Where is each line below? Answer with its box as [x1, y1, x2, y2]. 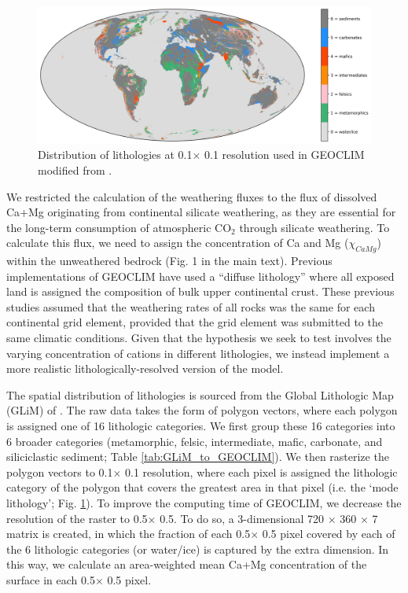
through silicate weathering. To [239, 219, 390, 235]
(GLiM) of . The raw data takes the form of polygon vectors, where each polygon [6, 402, 398, 418]
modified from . [38, 161, 112, 178]
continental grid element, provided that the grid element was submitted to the [6, 314, 383, 330]
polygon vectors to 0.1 [6, 463, 113, 480]
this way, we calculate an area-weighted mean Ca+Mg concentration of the [6, 556, 367, 573]
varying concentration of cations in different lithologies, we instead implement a [6, 344, 390, 361]
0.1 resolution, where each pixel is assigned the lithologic [125, 463, 398, 480]
